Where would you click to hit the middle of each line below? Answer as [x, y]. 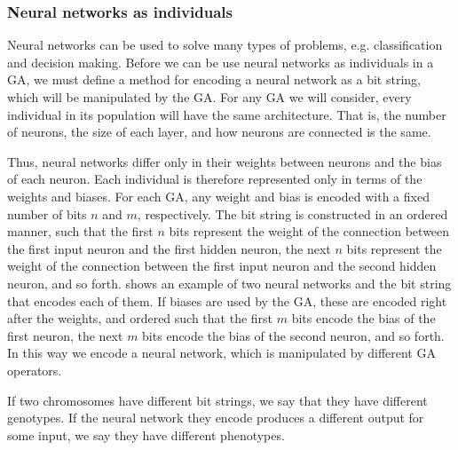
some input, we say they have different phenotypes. [146, 434]
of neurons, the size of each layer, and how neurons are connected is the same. [219, 132]
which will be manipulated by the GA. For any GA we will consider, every [209, 97]
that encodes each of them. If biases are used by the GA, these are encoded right [227, 300]
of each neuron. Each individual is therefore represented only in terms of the [215, 179]
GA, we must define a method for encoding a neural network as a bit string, [214, 79]
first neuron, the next [65, 335]
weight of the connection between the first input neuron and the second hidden [222, 266]
